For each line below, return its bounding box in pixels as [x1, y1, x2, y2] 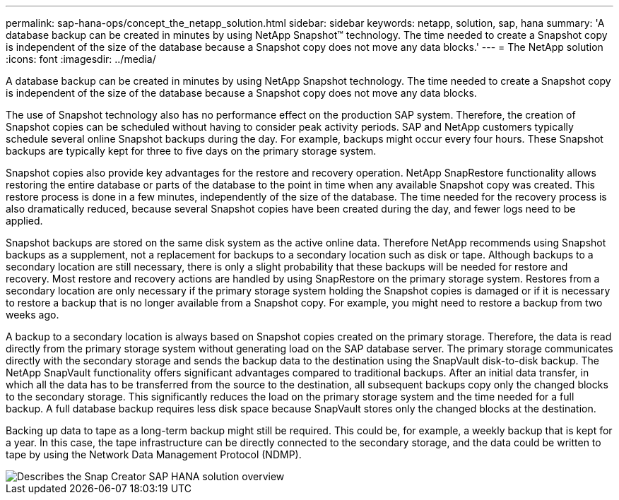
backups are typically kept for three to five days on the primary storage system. [6, 145, 377, 157]
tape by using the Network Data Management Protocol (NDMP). [6, 448, 302, 460]
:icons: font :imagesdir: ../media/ [6, 53, 156, 65]
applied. [6, 215, 43, 227]
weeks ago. [6, 309, 59, 321]
